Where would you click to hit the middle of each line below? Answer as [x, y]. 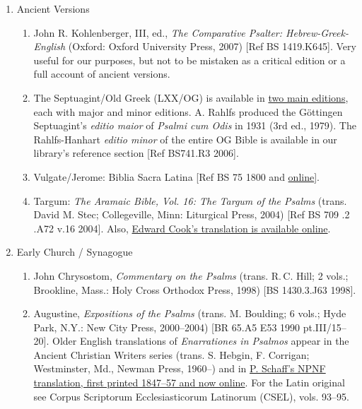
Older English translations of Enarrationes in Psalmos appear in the [201, 341]
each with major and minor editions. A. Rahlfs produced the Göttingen [188, 111]
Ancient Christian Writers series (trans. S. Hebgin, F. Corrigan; [171, 354]
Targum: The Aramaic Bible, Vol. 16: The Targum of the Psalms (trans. [190, 200]
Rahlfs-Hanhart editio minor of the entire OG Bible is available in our [185, 139]
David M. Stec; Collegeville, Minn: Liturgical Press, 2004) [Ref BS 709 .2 [192, 214]
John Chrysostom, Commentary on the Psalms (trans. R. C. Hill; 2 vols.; [191, 275]
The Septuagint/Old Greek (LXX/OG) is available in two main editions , [191, 97]
